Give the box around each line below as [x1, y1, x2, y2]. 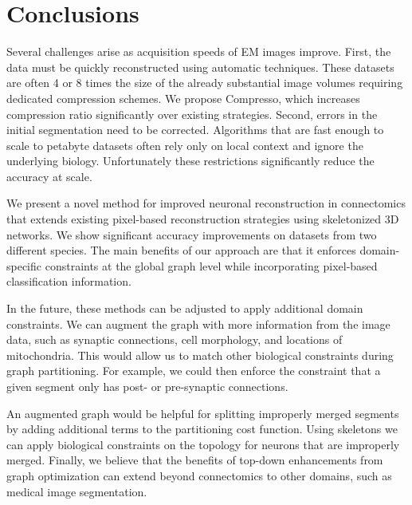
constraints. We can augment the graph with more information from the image [6, 315, 390, 332]
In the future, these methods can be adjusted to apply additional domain [6, 300, 363, 317]
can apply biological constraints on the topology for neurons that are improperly [6, 436, 400, 452]
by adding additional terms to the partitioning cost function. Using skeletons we [6, 420, 398, 437]
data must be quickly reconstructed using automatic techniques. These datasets [6, 58, 394, 75]
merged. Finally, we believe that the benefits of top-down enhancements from [6, 452, 383, 468]
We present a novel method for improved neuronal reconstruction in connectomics [6, 195, 406, 211]
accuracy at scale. [6, 168, 92, 184]
